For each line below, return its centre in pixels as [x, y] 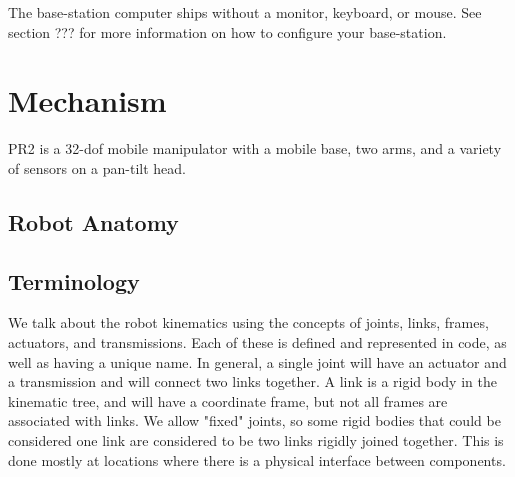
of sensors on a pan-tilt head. [97, 167]
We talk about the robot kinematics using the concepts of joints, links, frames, [248, 322]
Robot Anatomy [93, 221]
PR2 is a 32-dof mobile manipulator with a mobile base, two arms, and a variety [255, 148]
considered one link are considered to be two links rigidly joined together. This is [256, 440]
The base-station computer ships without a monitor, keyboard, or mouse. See [245, 12]
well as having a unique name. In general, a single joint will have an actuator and [257, 361]
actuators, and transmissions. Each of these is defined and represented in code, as [257, 342]
